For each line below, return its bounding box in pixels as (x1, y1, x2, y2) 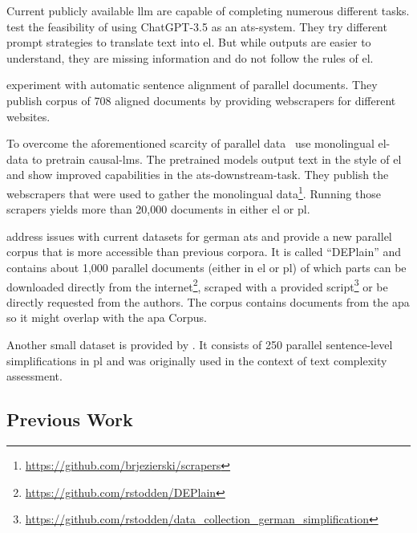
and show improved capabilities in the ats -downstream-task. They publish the (6, 166, 389, 183)
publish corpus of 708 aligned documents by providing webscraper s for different (6, 92, 396, 108)
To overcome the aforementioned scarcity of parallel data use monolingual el (6, 135, 387, 152)
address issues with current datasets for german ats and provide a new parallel (6, 227, 392, 244)
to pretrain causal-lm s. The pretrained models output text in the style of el (31, 150, 402, 167)
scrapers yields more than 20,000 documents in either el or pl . (6, 201, 310, 218)
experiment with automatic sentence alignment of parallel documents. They (6, 76, 378, 93)
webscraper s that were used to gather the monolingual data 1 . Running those (6, 182, 381, 201)
